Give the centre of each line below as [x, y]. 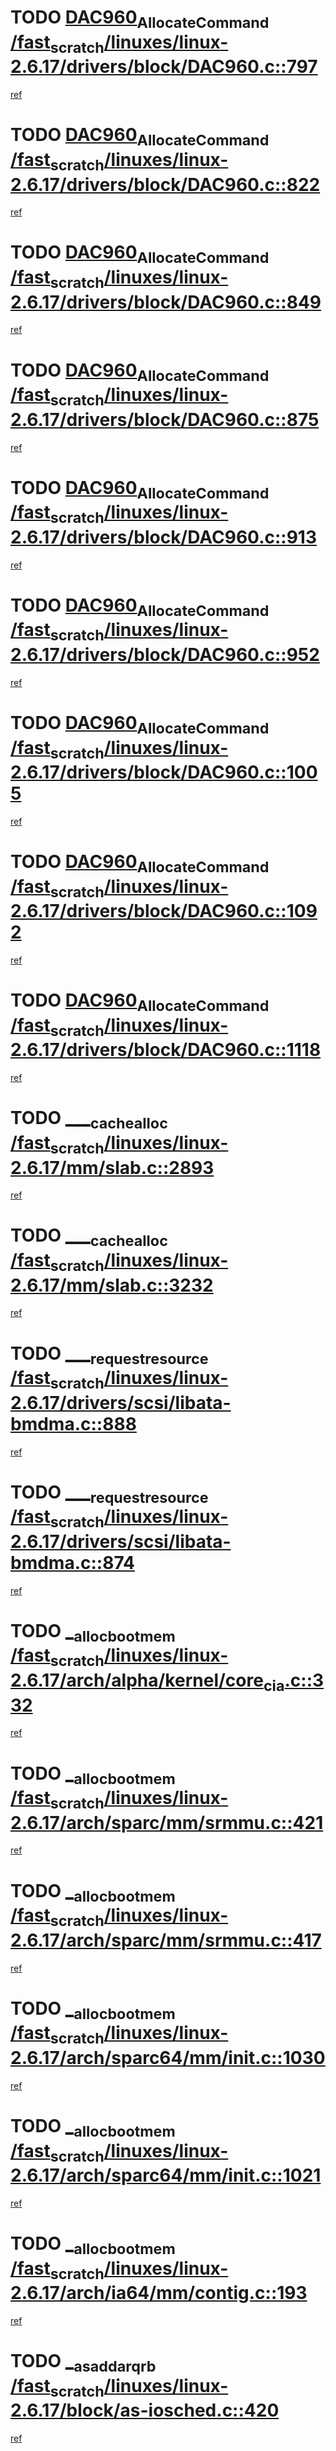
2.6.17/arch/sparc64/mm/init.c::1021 [166, 2175]
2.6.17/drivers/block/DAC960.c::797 [164, 67]
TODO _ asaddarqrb [83, 2363]
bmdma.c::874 [73, 1562]
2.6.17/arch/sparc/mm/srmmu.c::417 [166, 1940]
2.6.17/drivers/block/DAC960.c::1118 [166, 1050]
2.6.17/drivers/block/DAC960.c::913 [164, 537]
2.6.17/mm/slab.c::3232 [112, 1285]
